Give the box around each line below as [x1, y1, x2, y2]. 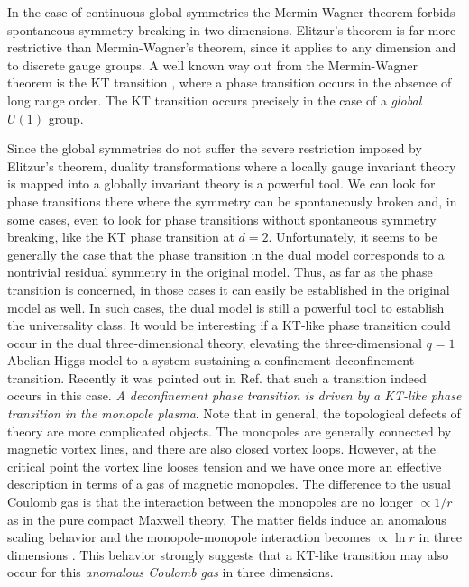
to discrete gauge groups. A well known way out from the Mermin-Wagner [7, 55, 418, 74]
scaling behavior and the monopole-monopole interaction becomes [7, 527, 371, 546]
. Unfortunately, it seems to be [268, 227, 437, 246]
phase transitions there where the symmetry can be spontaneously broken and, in [7, 191, 457, 210]
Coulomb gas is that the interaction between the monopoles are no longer [7, 492, 413, 511]
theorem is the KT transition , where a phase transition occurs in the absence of [7, 73, 452, 92]
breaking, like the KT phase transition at [7, 227, 234, 246]
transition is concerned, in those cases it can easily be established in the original [7, 280, 450, 298]
